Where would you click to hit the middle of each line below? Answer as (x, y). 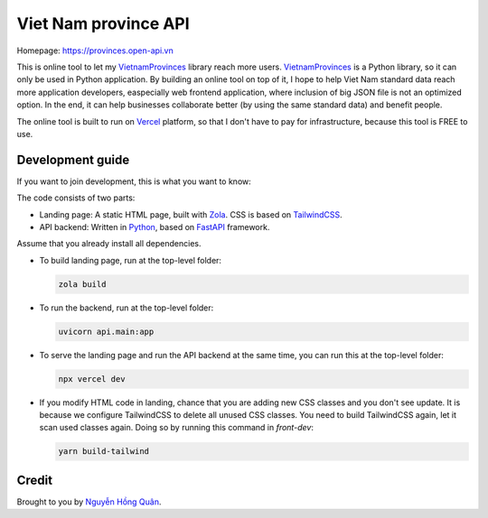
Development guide (73, 159)
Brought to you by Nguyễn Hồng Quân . (89, 502)
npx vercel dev (92, 379)
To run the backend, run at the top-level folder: (127, 308)
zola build (82, 284)
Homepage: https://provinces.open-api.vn (95, 51)
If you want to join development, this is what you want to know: (134, 181)
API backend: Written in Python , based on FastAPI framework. (155, 227)
